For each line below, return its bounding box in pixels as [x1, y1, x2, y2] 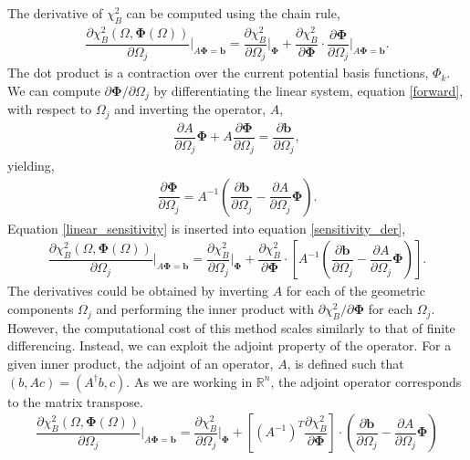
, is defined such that [287, 354, 404, 373]
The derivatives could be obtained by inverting [7, 281, 269, 300]
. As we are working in [126, 371, 253, 391]
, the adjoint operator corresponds [270, 371, 462, 391]
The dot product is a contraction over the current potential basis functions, [7, 63, 429, 82]
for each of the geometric [286, 281, 425, 300]
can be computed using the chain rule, [126, 4, 340, 22]
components [7, 299, 74, 319]
